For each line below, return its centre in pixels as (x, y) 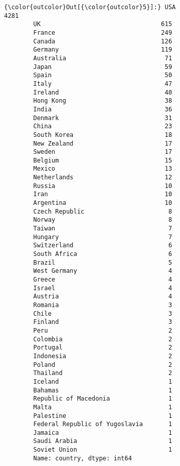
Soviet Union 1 (103, 450)
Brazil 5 (103, 262)
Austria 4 (103, 297)
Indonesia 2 (103, 356)
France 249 (103, 32)
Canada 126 (103, 41)
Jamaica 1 (103, 433)
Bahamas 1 (103, 390)
